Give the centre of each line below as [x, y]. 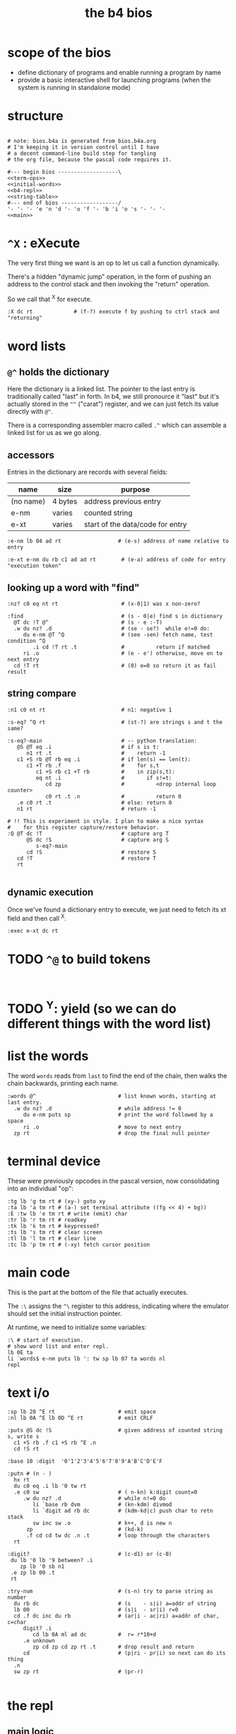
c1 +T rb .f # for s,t [93, 765]
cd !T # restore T [87, 858]
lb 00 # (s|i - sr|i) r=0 [96, 1610]
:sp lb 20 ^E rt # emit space [82, 1412]
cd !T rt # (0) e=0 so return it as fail [115, 666]
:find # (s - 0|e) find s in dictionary [115, 617]
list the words [48, 1056]
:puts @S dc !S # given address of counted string [115, 1430]
